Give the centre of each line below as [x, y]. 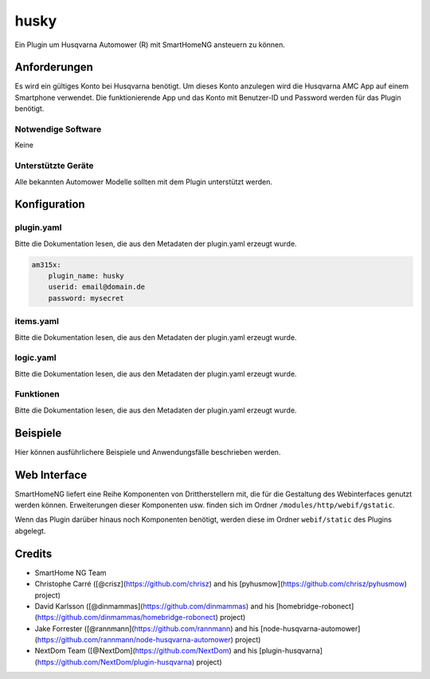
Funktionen [37, 394]
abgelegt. [30, 531]
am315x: [46, 264]
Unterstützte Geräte [55, 166]
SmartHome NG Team [70, 572]
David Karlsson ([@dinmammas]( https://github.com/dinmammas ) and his [154, 606]
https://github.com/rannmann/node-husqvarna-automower [134, 640]
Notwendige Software [58, 129]
